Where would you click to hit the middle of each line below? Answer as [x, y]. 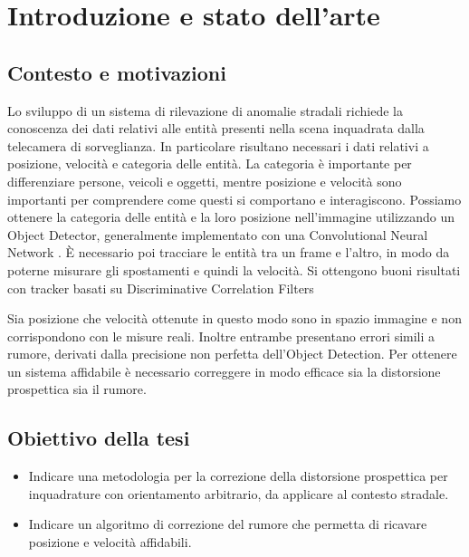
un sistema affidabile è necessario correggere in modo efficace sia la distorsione [224, 371]
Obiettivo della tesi [99, 438]
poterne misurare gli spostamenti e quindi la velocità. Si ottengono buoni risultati [234, 269]
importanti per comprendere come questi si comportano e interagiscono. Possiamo [234, 199]
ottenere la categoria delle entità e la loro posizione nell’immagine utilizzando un [231, 217]
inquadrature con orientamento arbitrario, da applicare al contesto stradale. [239, 493]
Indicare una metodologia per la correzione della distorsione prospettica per [238, 476]
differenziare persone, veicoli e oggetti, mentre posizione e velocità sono [205, 181]
